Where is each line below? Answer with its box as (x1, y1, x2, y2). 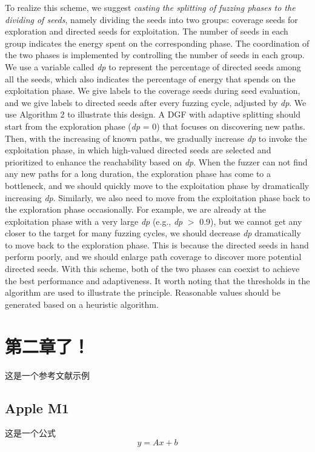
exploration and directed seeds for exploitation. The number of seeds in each (5, 25, 288, 38)
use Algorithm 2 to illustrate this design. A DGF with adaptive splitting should (5, 108, 300, 121)
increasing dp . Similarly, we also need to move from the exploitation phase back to (5, 191, 310, 204)
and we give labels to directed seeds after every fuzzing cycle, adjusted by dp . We (5, 96, 307, 108)
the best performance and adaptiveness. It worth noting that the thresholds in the (5, 274, 310, 287)
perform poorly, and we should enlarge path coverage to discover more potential (5, 250, 302, 263)
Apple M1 (5, 398, 69, 417)
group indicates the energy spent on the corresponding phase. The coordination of (5, 36, 310, 49)
